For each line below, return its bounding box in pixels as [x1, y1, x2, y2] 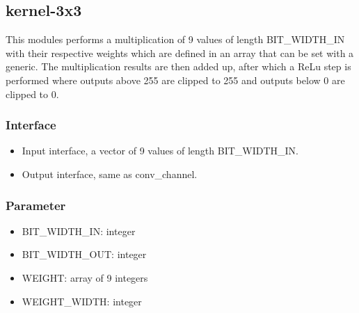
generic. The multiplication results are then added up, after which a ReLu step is [6, 59, 351, 74]
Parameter [6, 196, 66, 214]
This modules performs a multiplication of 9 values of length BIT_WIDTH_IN [6, 32, 345, 47]
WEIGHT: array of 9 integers [22, 270, 148, 284]
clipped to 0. [6, 86, 59, 101]
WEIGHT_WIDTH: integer [22, 294, 142, 308]
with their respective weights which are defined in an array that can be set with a [6, 45, 354, 60]
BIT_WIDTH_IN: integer [22, 223, 136, 238]
